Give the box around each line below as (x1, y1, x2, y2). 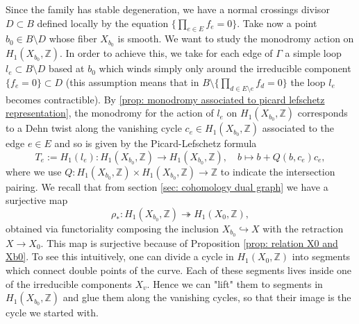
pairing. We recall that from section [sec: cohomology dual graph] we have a (6, 179, 328, 194)
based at (49, 61, 85, 76)
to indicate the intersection (220, 164, 335, 178)
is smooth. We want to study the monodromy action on (117, 31, 354, 46)
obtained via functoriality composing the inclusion (6, 221, 219, 236)
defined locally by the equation (37, 15, 169, 30)
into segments (292, 249, 351, 264)
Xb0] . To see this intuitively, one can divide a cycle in (6, 249, 234, 264)
